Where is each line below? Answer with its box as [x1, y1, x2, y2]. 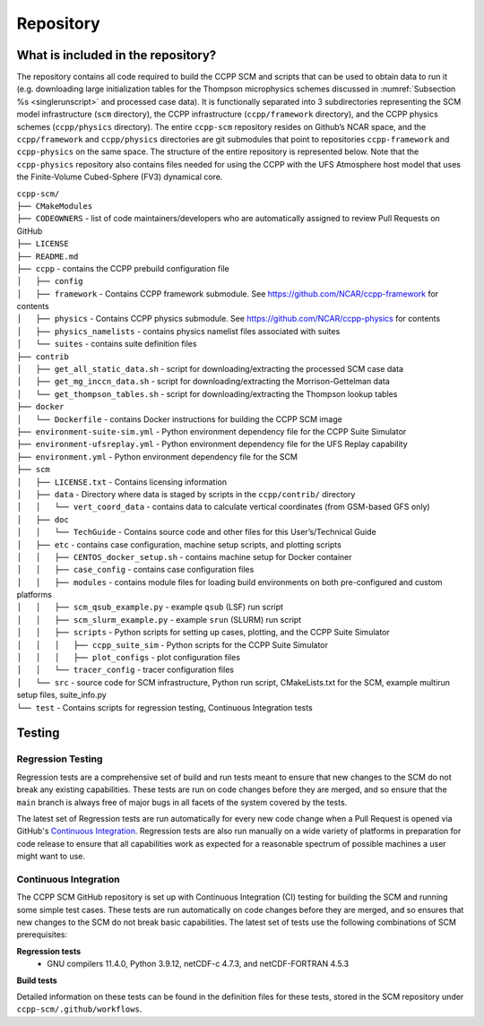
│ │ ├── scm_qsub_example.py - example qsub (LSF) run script [16, 601, 284, 613]
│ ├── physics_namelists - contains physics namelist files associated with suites [16, 325, 341, 336]
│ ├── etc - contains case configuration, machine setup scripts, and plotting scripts [16, 539, 342, 550]
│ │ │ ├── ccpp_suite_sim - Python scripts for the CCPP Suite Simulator [16, 639, 329, 650]
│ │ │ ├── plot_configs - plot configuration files [16, 652, 241, 663]
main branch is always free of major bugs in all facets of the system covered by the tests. [16, 797, 348, 807]
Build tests [16, 975, 57, 986]
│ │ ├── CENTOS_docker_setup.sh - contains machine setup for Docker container [16, 551, 353, 562]
